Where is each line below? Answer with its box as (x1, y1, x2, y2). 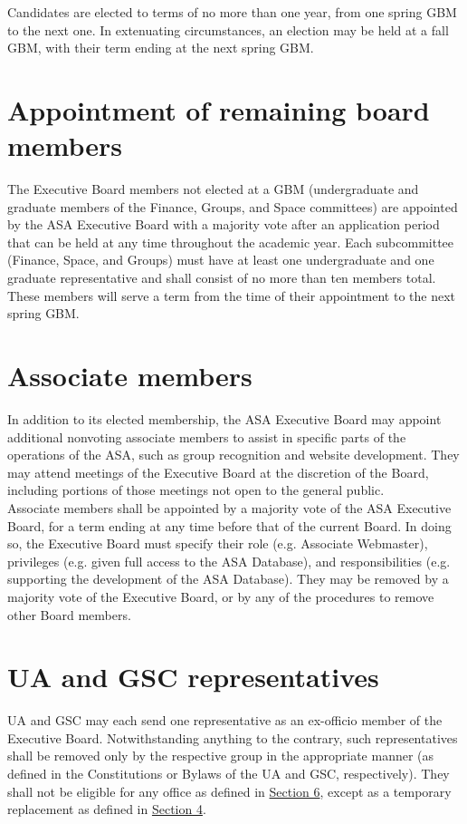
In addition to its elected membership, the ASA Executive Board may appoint (7, 409, 442, 428)
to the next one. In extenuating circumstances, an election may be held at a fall (7, 20, 449, 39)
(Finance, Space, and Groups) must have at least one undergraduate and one (7, 250, 434, 269)
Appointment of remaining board (7, 91, 430, 128)
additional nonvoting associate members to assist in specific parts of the (7, 427, 406, 446)
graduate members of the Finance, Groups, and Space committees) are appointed (7, 197, 458, 216)
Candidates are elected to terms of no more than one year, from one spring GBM (7, 3, 457, 21)
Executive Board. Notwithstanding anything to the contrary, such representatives (7, 728, 458, 747)
